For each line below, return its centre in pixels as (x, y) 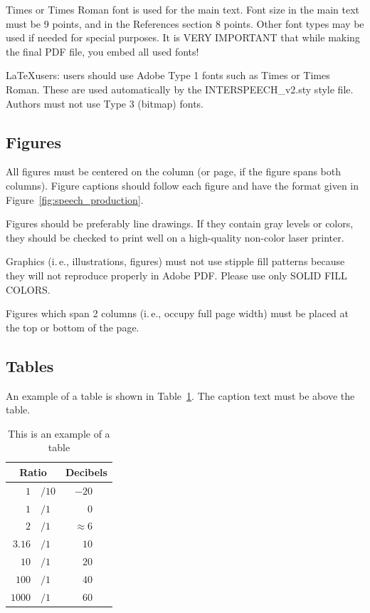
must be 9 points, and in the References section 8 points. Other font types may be (185, 23)
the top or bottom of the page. (73, 327)
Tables (30, 365)
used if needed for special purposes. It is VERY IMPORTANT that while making (183, 37)
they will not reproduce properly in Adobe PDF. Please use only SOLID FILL (176, 275)
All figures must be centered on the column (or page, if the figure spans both (174, 171)
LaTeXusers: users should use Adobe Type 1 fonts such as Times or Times (168, 75)
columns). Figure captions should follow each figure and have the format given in (183, 185)
